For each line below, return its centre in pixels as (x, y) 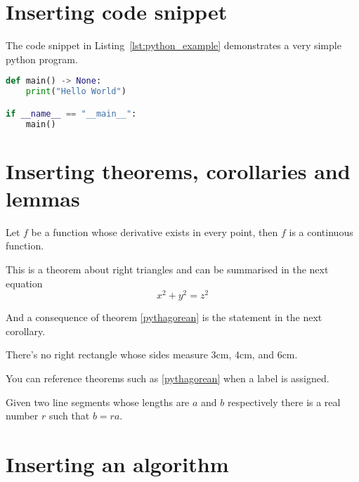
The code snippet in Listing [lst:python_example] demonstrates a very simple (174, 45)
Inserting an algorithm (117, 463)
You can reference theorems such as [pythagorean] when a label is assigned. (168, 378)
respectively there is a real (284, 402)
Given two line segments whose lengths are (98, 402)
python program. (42, 59)
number (22, 416)
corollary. (26, 331)
